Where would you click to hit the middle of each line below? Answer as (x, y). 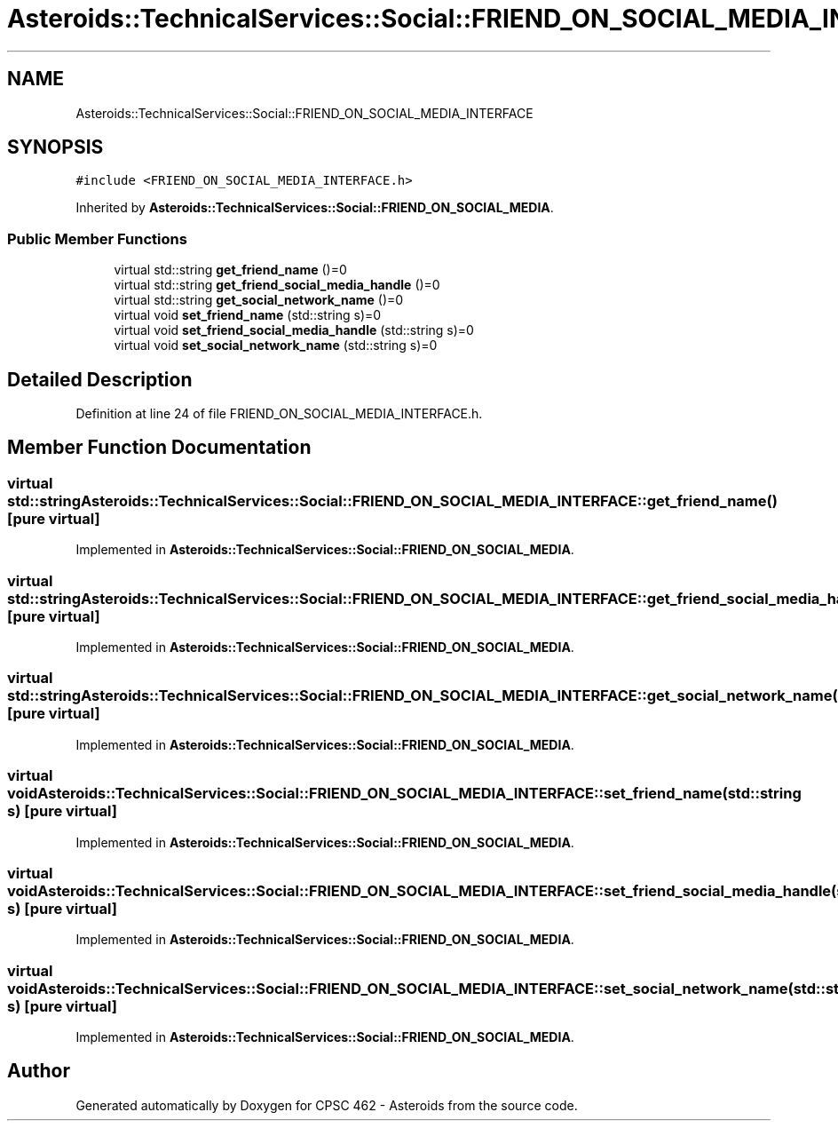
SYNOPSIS (55, 147)
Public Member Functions (97, 238)
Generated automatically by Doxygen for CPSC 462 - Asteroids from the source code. (327, 1105)
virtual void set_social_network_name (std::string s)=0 (276, 346)
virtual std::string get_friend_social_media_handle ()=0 (277, 285)
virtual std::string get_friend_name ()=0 (230, 270)
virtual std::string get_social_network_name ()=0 (259, 300)
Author (39, 1071)
